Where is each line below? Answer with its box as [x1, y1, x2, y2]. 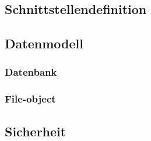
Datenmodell [5, 34, 83, 52]
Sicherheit [5, 122, 66, 140]
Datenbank [5, 65, 57, 79]
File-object [5, 91, 56, 106]
